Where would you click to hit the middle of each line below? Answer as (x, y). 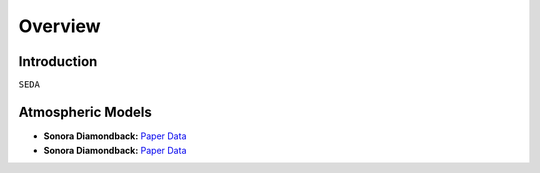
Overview (59, 26)
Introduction (58, 61)
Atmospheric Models (85, 112)
